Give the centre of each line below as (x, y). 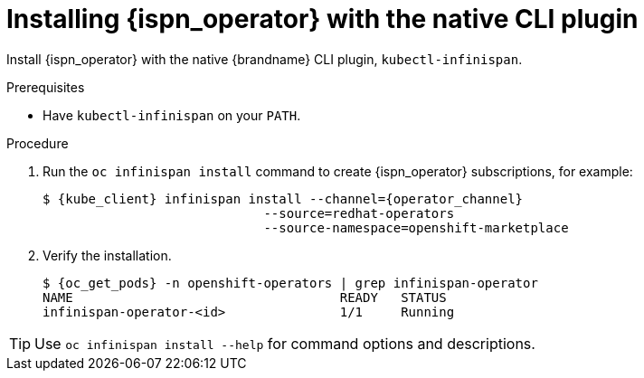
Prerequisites (46, 87)
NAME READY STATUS (245, 297)
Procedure (38, 143)
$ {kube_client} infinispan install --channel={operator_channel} (283, 198)
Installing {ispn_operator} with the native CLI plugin (322, 19)
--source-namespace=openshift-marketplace (416, 227)
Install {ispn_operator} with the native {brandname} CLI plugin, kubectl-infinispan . (265, 59)
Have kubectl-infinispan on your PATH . (172, 115)
